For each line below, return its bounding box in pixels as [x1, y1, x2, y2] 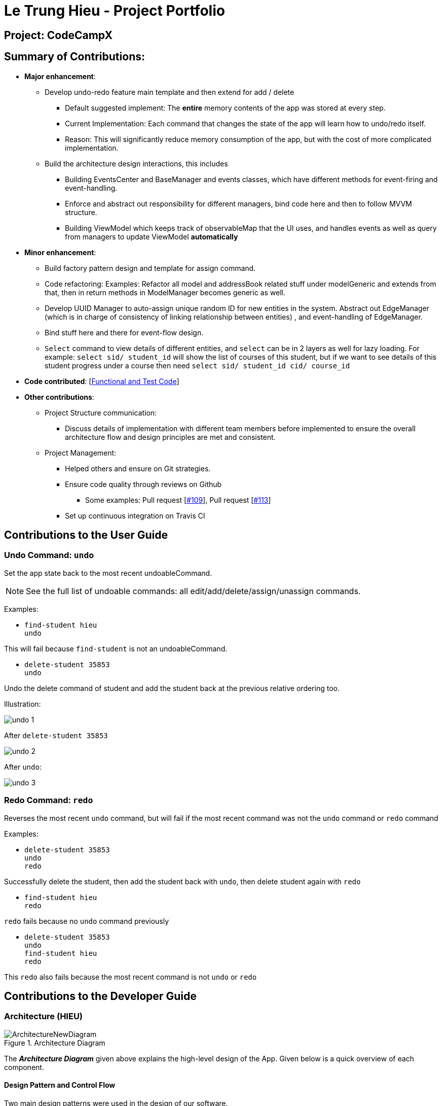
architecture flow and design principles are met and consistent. [65, 432, 276, 441]
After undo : [4, 762, 42, 771]
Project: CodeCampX [4, 28, 113, 42]
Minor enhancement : [24, 248, 96, 257]
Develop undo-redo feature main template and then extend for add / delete [45, 87, 294, 96]
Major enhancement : [24, 72, 96, 81]
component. [4, 1062, 44, 1072]
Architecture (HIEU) [4, 1011, 83, 1022]
